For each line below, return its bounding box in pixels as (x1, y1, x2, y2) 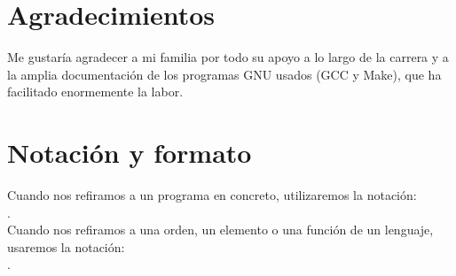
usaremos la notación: (7, 237, 125, 256)
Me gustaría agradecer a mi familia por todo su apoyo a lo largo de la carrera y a (7, 48, 449, 66)
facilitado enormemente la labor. (7, 82, 184, 101)
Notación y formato (7, 134, 252, 171)
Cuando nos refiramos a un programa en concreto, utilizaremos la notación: (7, 186, 417, 204)
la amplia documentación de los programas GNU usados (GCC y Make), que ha (7, 65, 442, 83)
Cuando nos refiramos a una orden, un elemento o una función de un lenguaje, (7, 220, 434, 239)
